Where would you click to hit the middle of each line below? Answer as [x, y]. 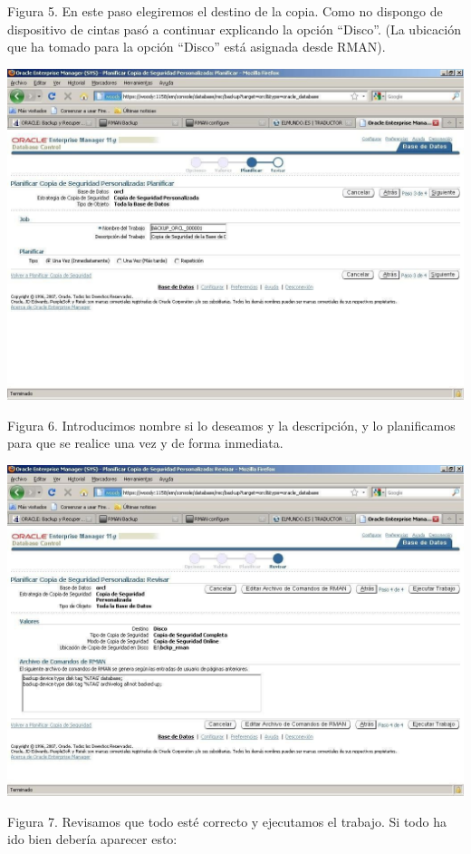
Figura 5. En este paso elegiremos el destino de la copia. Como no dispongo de [225, 11]
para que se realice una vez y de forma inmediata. [145, 443]
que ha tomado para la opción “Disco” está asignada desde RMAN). [197, 47]
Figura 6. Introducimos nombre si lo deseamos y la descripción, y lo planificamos [231, 425]
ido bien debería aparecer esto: [92, 839]
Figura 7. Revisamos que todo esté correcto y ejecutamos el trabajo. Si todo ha [227, 821]
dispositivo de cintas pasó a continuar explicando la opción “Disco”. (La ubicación [234, 29]
